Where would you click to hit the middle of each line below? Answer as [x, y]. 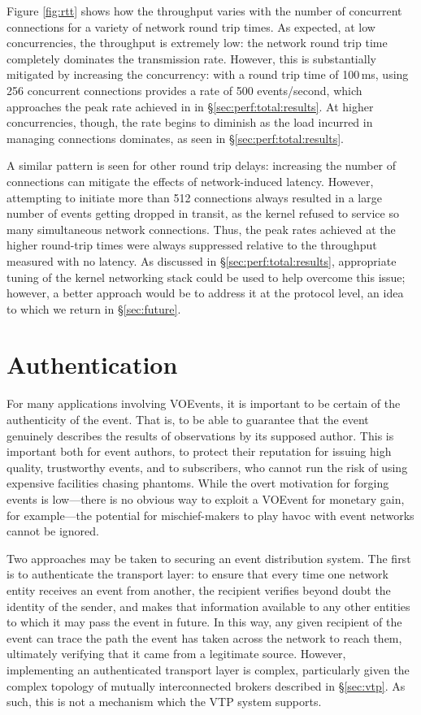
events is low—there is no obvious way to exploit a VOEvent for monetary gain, [206, 498]
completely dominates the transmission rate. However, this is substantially [191, 58]
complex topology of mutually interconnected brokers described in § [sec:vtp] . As [206, 685]
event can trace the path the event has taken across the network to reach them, [204, 637]
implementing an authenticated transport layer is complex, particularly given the [208, 669]
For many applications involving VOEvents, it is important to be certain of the [204, 403]
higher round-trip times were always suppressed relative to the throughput [192, 245]
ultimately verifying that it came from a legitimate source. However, [176, 654]
